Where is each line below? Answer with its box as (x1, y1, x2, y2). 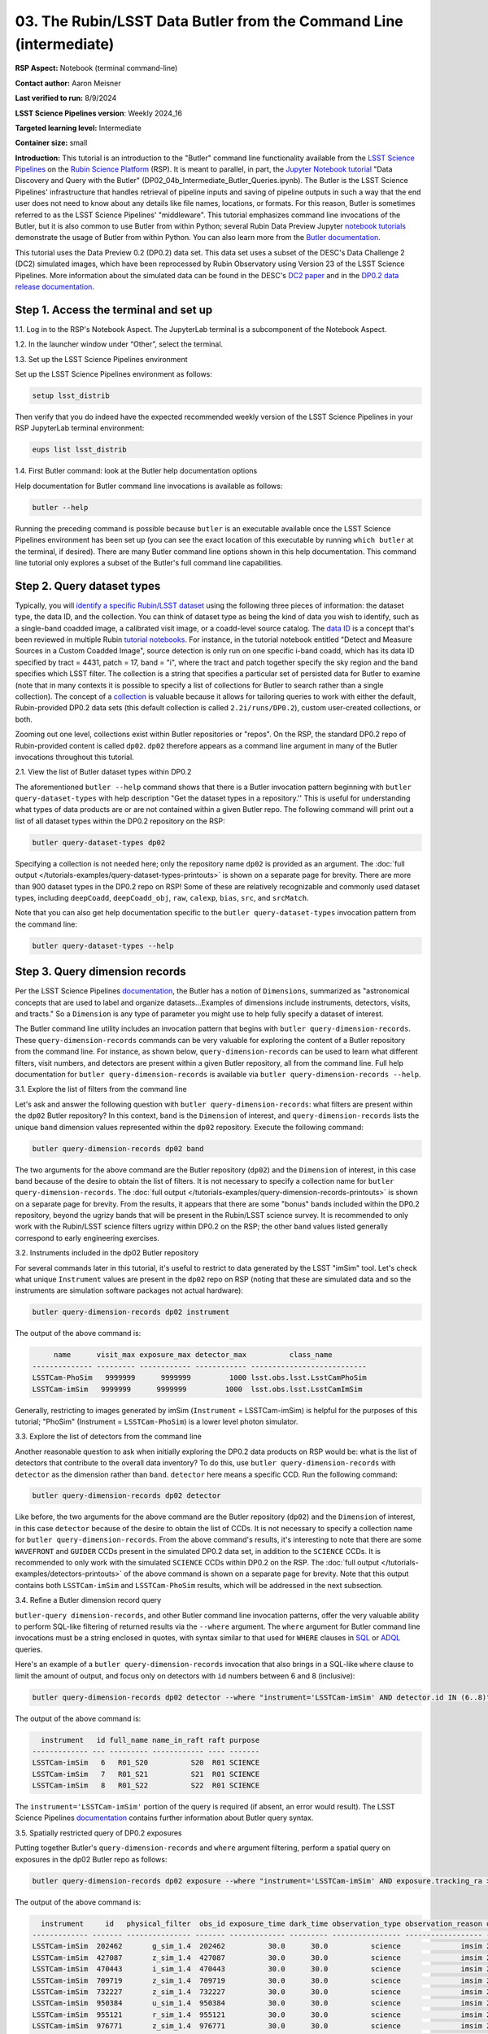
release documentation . (15, 282, 95, 291)
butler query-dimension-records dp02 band (32, 1144, 204, 1153)
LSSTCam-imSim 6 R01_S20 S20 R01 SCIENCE (32, 1758, 260, 1767)
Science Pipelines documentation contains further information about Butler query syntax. (15, 1813, 314, 1822)
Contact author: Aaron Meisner (15, 78, 121, 88)
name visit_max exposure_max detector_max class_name (53, 1351, 333, 1360)
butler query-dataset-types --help (32, 941, 174, 950)
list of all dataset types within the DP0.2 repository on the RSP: (15, 816, 225, 826)
